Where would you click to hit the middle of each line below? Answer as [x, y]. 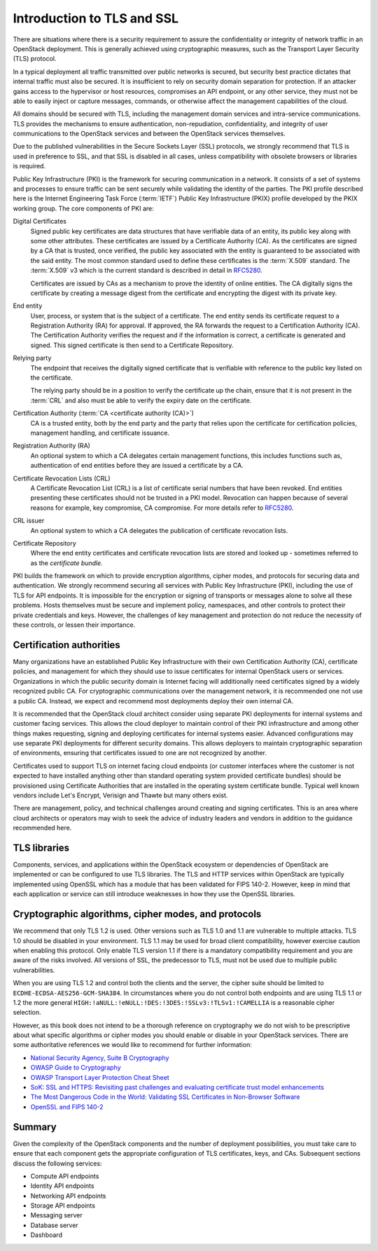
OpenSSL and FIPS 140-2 [67, 1107]
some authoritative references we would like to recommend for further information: [132, 1045]
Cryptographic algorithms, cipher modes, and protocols [137, 914]
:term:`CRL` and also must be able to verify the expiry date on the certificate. [141, 400]
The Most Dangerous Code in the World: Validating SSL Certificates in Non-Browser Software [165, 1097]
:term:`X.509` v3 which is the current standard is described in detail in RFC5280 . [146, 271]
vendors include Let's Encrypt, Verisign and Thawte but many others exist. [120, 795]
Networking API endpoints [68, 1196]
